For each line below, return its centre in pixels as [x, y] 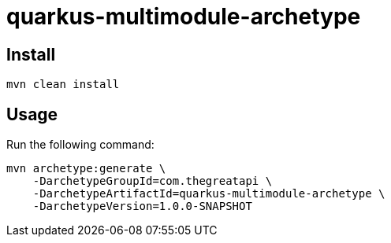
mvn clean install [63, 85]
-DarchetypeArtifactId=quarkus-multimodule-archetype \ [209, 194]
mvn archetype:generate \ [86, 169]
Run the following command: [80, 145]
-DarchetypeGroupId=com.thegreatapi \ [153, 181]
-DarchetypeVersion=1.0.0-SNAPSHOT [142, 206]
